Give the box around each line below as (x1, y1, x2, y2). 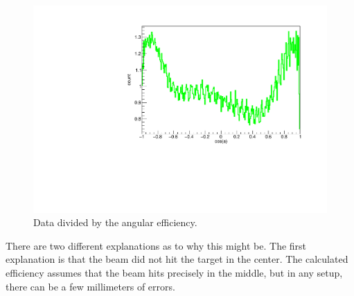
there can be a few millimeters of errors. (6, 279, 175, 293)
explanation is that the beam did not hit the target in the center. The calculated (6, 252, 348, 266)
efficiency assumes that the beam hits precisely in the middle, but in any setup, (6, 266, 343, 280)
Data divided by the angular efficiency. (33, 215, 197, 230)
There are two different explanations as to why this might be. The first (6, 238, 307, 252)
